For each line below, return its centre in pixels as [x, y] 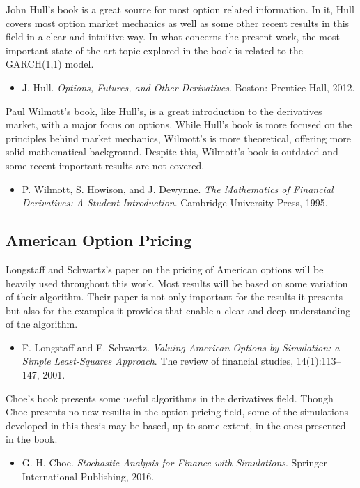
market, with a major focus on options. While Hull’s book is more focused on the [179, 124]
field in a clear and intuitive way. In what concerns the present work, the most [173, 37]
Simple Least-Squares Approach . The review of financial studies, [158, 361]
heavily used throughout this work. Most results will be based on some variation [177, 283]
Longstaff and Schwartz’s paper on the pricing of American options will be [165, 269]
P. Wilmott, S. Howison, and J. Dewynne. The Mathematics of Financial [178, 189]
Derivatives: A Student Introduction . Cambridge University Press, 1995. [175, 203]
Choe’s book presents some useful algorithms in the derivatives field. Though [170, 398]
